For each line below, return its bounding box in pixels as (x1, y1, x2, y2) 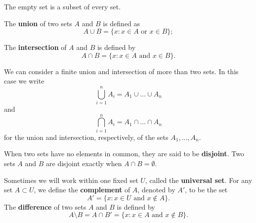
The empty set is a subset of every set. (4, 1, 121, 11)
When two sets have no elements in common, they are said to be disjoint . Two (4, 148, 244, 159)
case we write (4, 76, 44, 86)
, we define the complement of (34, 184, 130, 195)
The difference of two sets (4, 201, 86, 212)
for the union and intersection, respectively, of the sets (4, 132, 169, 142)
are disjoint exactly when (46, 158, 122, 168)
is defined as (103, 18, 140, 28)
